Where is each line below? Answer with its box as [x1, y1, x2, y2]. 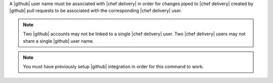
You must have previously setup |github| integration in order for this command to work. [23, 63, 204, 70]
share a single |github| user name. [23, 38, 95, 44]
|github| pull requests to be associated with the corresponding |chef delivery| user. [9, 8, 182, 14]
